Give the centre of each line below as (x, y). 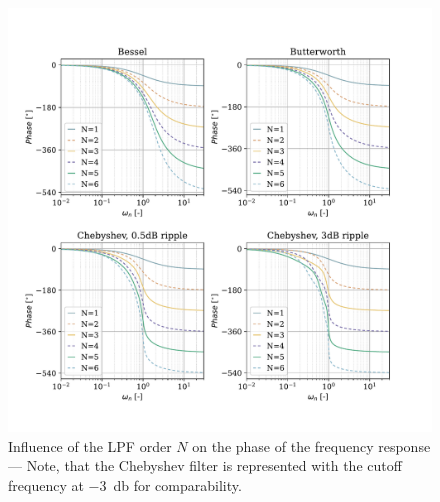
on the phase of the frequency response (311, 445)
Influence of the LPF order (90, 445)
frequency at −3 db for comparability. (125, 484)
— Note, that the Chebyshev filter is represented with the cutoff (205, 465)
